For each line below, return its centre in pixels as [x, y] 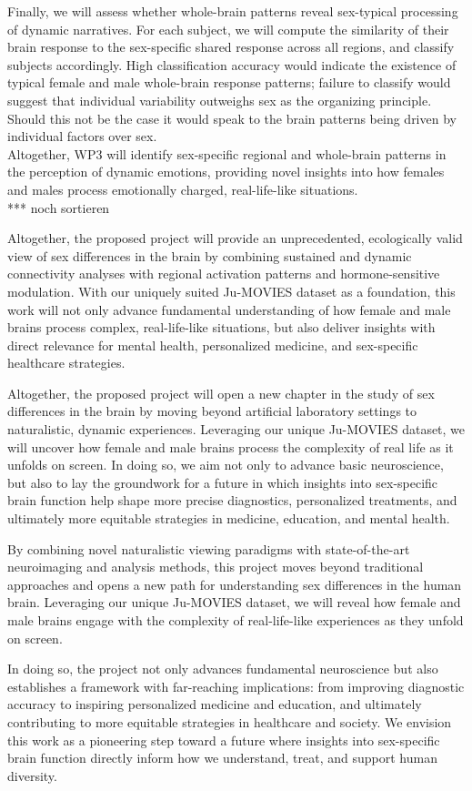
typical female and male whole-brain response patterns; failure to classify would [229, 82]
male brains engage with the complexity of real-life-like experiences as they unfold [236, 620]
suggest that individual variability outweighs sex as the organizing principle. [220, 100]
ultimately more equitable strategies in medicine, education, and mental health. [229, 518]
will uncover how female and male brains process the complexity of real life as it [231, 446]
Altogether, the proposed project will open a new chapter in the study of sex [221, 393]
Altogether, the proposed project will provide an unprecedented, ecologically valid [235, 238]
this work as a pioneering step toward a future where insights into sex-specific [224, 740]
